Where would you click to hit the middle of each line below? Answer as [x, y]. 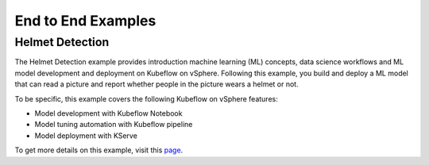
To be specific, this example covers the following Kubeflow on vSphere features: [146, 98]
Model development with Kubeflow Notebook [108, 113]
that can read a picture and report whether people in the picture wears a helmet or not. [157, 84]
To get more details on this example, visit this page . [99, 150]
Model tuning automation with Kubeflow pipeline [114, 125]
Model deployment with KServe [86, 136]
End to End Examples [85, 21]
